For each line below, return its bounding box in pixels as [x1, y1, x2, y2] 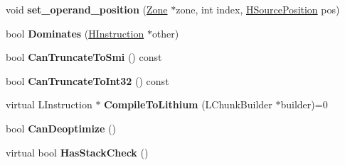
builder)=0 [280, 97, 328, 112]
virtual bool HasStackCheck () [6, 144, 149, 159]
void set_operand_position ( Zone [6, 2, 168, 16]
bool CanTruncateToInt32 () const [6, 73, 169, 88]
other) [152, 25, 179, 40]
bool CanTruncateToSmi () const [6, 50, 162, 64]
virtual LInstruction [6, 97, 92, 112]
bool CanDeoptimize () [6, 120, 116, 135]
